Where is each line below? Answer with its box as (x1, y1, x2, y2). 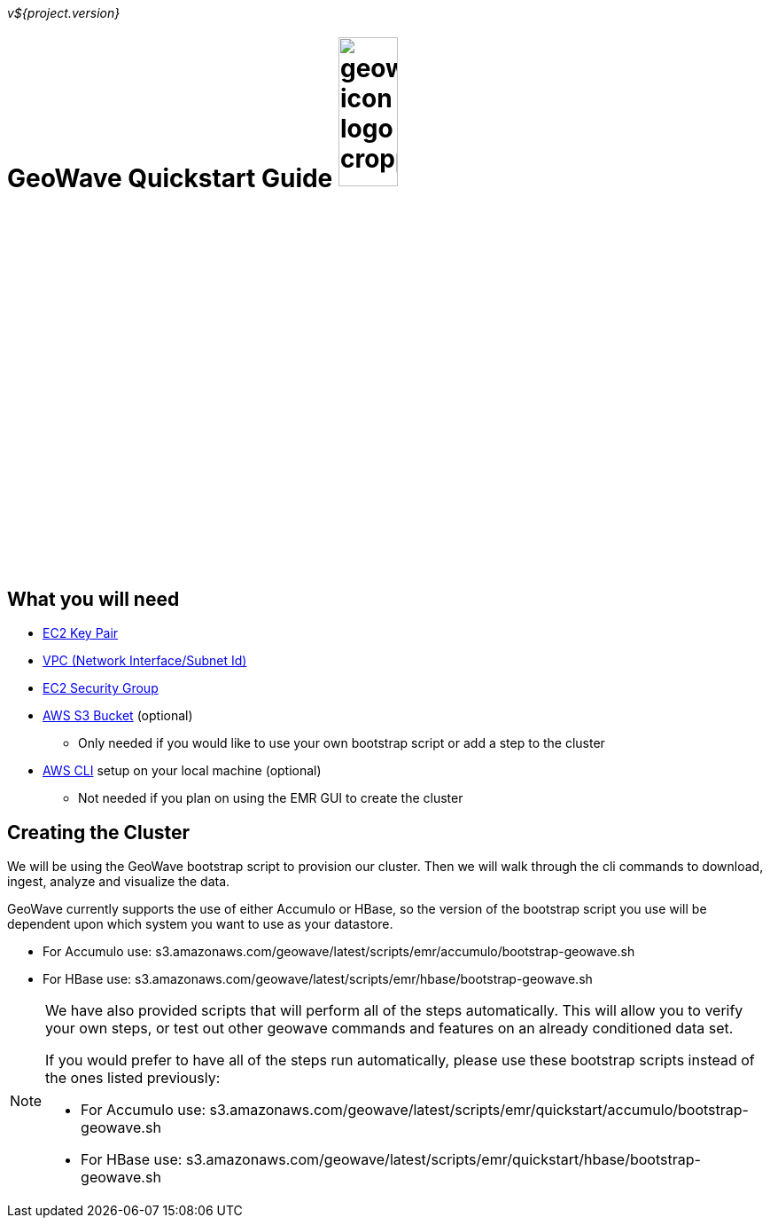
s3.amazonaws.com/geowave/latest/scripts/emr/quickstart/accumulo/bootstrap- (209, 1101, 749, 1119)
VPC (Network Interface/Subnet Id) (43, 653, 247, 669)
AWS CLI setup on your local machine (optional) (43, 763, 322, 779)
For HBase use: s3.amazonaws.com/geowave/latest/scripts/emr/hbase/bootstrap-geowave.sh (43, 971, 593, 987)
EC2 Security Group (43, 680, 159, 696)
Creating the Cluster (7, 821, 191, 844)
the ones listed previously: (45, 1069, 221, 1088)
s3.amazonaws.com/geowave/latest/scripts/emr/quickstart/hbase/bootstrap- (185, 1150, 701, 1169)
